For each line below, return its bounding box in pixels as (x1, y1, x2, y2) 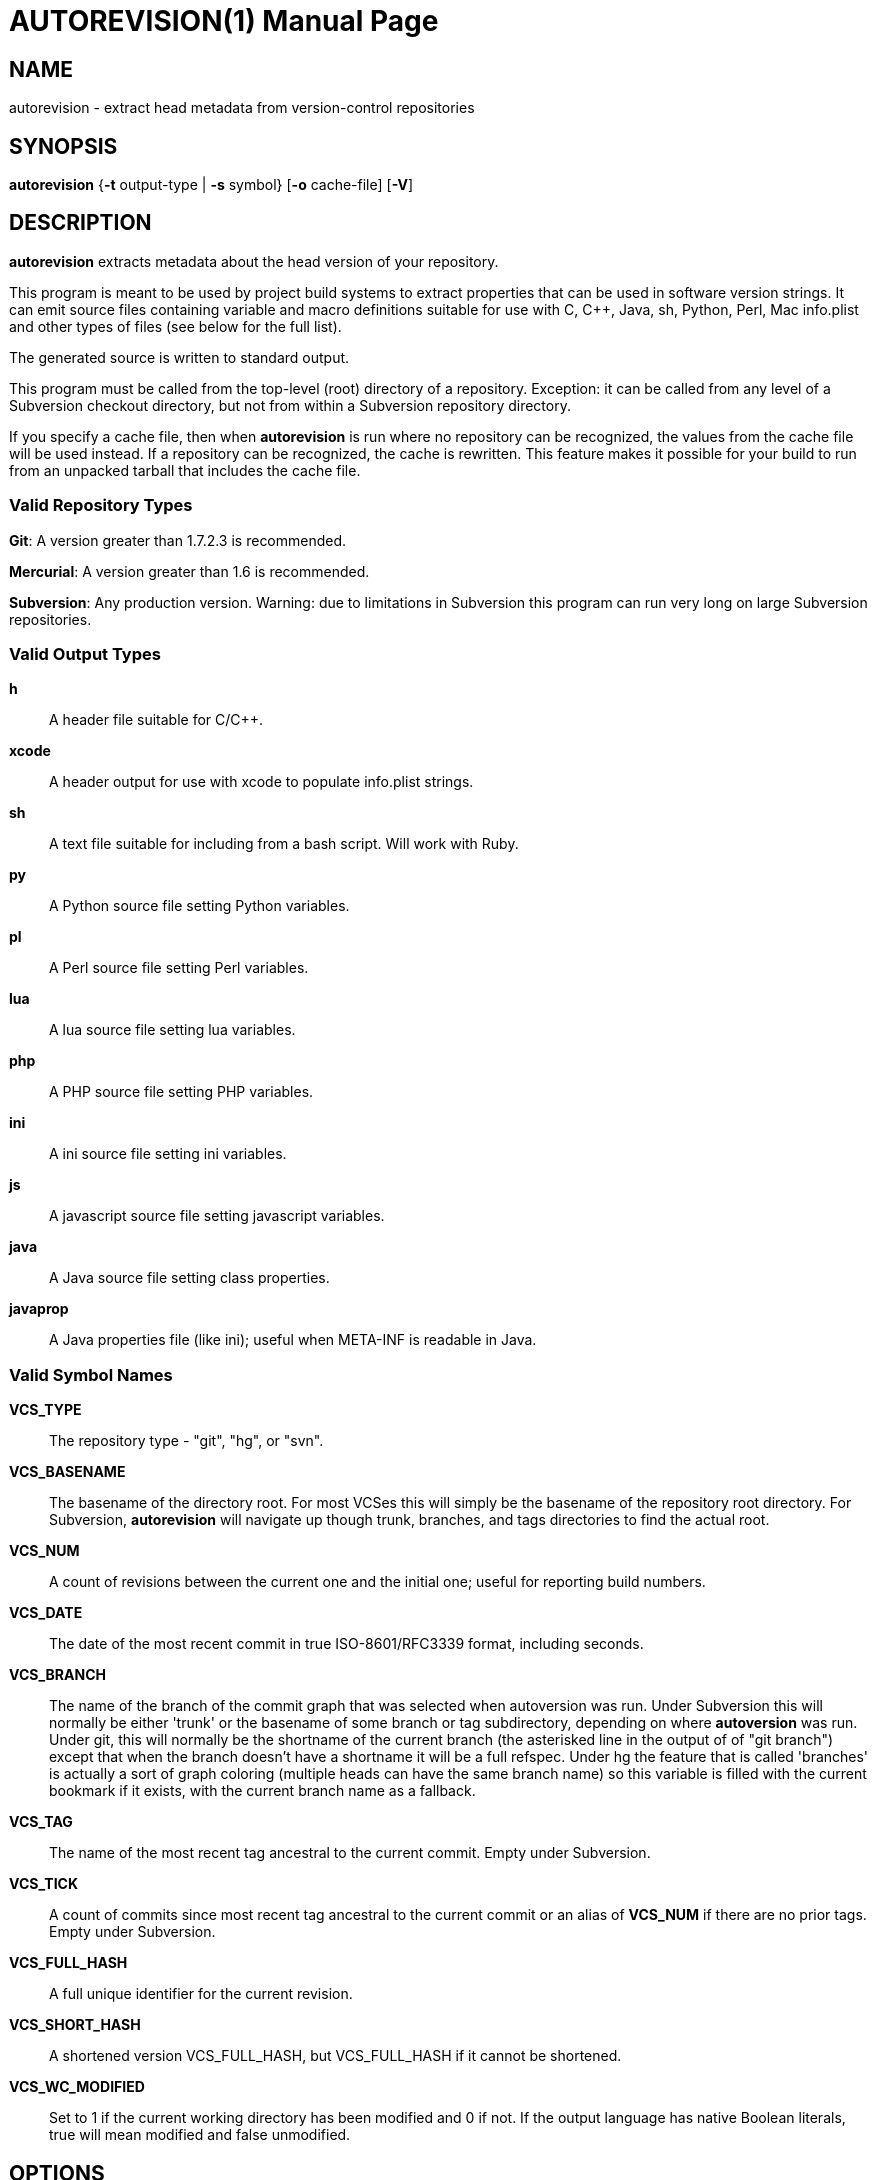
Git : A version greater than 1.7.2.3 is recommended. (9, 531, 347, 549)
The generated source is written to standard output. (9, 348, 350, 366)
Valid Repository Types (9, 495, 193, 516)
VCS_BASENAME (9, 1463, 126, 1481)
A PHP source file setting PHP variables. (49, 1083, 314, 1101)
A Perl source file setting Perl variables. (49, 959, 309, 977)
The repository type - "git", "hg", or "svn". (49, 1432, 324, 1450)
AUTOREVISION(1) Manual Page (9, 4, 439, 38)
